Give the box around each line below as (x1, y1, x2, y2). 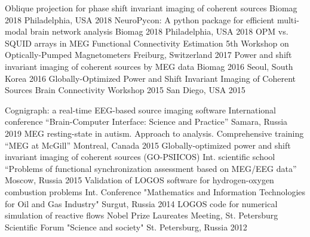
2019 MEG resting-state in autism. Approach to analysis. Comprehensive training (5, 127, 304, 139)
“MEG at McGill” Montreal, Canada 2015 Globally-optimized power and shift (5, 138, 291, 151)
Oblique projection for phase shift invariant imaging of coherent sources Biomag (5, 2, 297, 14)
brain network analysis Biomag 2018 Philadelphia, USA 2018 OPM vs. (30, 25, 288, 38)
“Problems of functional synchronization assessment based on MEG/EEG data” (5, 162, 297, 174)
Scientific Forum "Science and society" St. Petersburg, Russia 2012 (5, 220, 247, 233)
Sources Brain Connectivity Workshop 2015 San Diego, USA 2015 (5, 84, 245, 96)
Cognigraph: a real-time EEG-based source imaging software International (5, 103, 276, 116)
